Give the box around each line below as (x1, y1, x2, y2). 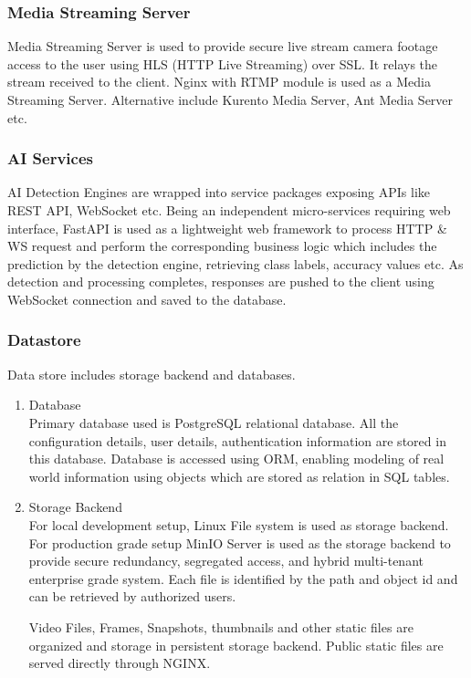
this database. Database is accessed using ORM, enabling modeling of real (28, 449, 445, 468)
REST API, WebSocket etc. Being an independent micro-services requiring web (7, 201, 451, 219)
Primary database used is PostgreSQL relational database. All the (28, 412, 399, 432)
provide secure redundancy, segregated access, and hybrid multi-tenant (28, 551, 424, 570)
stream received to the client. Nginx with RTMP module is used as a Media (7, 72, 431, 91)
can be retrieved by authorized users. (28, 587, 236, 606)
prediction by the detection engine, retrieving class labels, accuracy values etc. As (7, 254, 464, 273)
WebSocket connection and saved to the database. (7, 289, 287, 308)
